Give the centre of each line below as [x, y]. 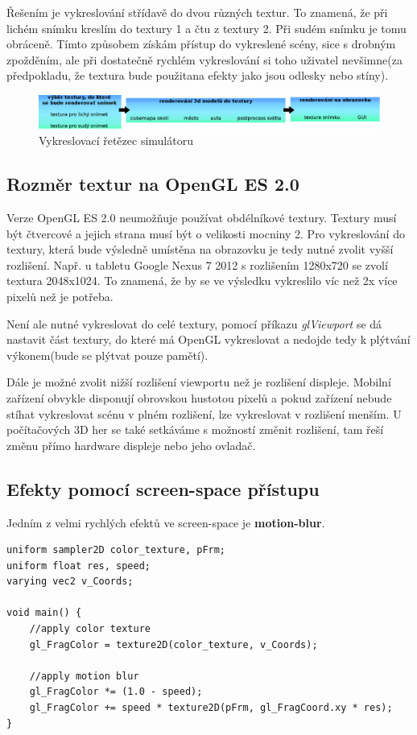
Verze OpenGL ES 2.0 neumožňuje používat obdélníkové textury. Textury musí [202, 217]
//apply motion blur [84, 676]
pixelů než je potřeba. [60, 296]
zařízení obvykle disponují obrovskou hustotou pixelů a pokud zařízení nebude [199, 397]
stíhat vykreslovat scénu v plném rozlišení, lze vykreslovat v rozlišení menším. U [204, 413]
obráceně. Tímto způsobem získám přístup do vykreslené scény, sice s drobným [201, 44]
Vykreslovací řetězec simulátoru [116, 140]
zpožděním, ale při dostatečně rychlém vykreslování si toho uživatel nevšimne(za [204, 59]
